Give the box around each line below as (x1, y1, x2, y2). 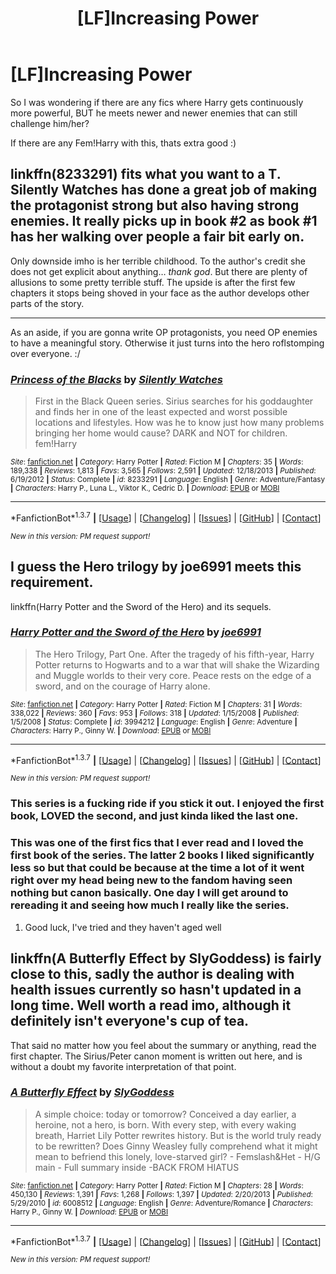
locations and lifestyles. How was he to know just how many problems (34, 417, 325, 429)
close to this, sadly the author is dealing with (10, 966, 295, 983)
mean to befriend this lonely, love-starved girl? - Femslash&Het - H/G (34, 1150, 321, 1162)
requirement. (10, 574, 94, 591)
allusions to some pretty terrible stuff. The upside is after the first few (10, 276, 296, 288)
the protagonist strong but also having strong (10, 197, 300, 214)
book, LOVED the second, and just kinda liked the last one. (10, 809, 299, 823)
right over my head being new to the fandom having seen (10, 873, 293, 887)
